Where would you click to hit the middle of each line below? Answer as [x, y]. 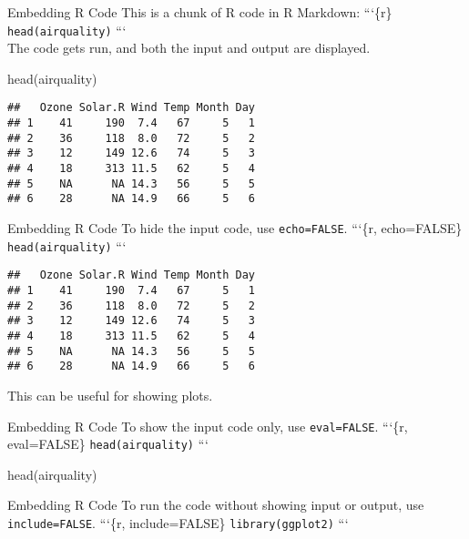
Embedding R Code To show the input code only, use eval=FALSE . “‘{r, [208, 426]
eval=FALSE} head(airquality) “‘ [108, 444]
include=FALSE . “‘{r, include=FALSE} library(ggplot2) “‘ [178, 523]
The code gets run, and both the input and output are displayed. [189, 48]
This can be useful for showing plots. [110, 395]
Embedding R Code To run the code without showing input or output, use [216, 505]
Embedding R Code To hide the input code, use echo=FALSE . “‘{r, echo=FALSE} [235, 228]
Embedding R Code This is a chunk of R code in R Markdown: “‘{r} [200, 12]
